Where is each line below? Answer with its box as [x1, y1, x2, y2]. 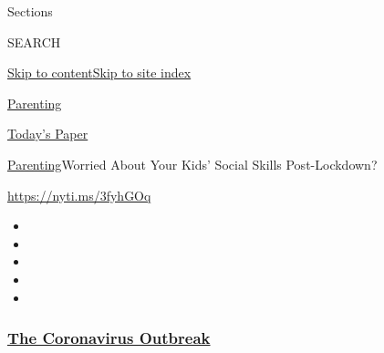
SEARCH [7, 32, 61, 51]
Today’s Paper [7, 124, 88, 143]
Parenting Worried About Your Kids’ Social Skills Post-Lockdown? [7, 154, 378, 173]
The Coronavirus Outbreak [7, 327, 211, 349]
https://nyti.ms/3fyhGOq [7, 185, 151, 204]
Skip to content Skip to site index [7, 63, 192, 82]
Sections [7, 2, 53, 20]
